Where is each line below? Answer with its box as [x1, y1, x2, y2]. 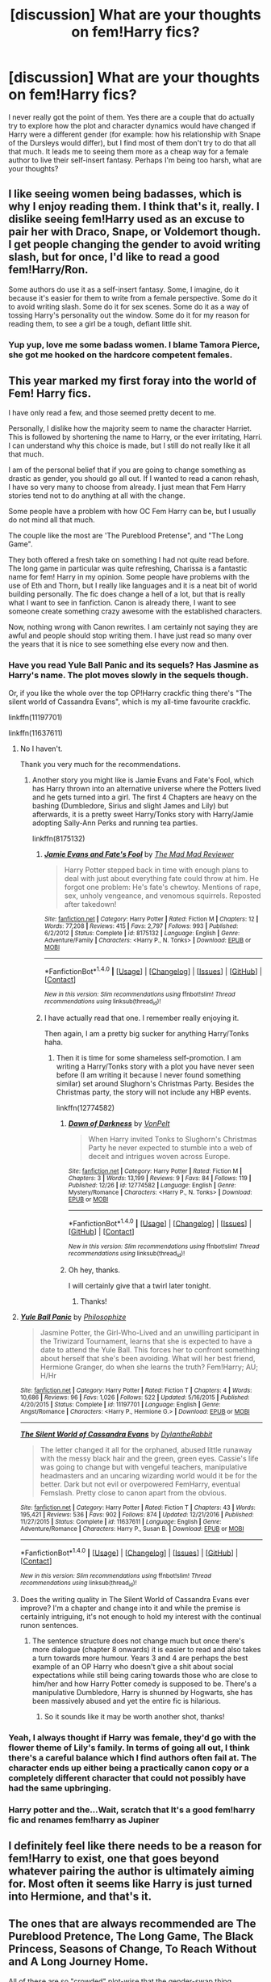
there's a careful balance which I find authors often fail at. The [8, 1752, 256, 1763]
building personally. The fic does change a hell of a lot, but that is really [8, 589, 246, 599]
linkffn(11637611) [8, 727, 63, 737]
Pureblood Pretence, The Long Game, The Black [8, 1929, 254, 1943]
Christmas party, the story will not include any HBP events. [56, 1087, 252, 1097]
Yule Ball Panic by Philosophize [19, 1312, 127, 1322]
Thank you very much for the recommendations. [19, 759, 181, 769]
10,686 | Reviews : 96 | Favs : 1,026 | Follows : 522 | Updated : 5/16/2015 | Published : [19, 1393, 250, 1402]
